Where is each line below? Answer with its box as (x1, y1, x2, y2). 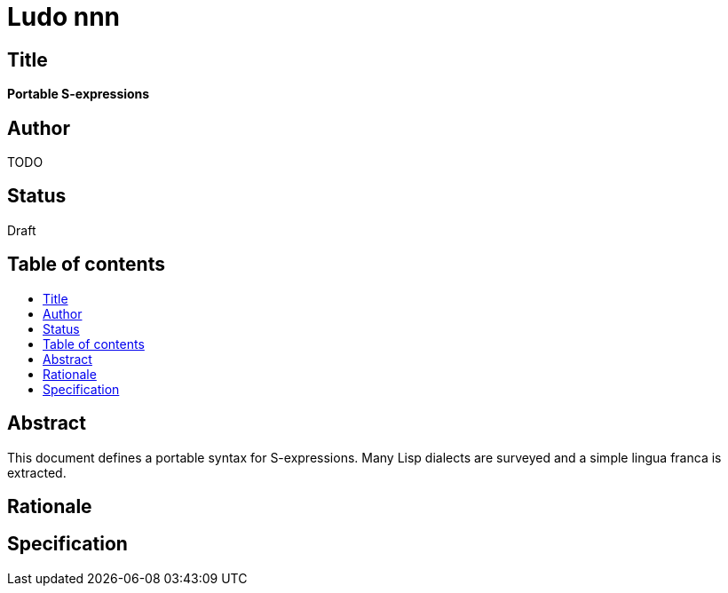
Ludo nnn (7, 2, 121, 32)
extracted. (7, 464, 67, 480)
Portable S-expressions (7, 86, 150, 102)
